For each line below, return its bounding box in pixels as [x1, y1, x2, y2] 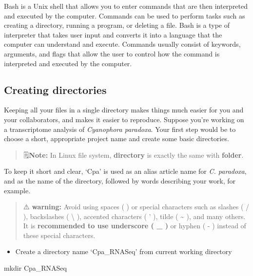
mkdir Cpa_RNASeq [4, 263, 67, 273]
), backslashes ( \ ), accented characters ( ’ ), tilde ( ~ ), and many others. [23, 211, 246, 221]
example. [4, 185, 31, 195]
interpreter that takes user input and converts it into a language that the [4, 29, 222, 39]
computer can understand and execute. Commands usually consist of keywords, [4, 39, 241, 49]
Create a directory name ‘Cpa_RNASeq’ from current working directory [15, 246, 232, 257]
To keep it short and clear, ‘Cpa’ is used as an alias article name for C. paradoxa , [4, 166, 247, 176]
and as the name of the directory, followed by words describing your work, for [4, 175, 235, 185]
